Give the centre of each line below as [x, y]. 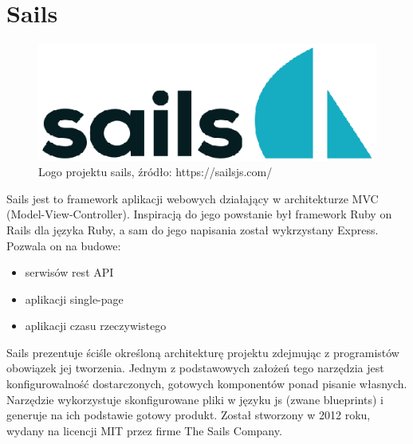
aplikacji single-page [74, 299]
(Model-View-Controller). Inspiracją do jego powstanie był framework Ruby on [199, 214]
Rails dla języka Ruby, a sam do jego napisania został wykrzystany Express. [193, 229]
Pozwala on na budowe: [64, 245]
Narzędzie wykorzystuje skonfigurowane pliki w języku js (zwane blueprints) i [195, 399]
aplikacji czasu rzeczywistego [96, 326]
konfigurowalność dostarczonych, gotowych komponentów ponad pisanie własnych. [207, 384]
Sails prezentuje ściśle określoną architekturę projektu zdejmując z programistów [203, 352]
